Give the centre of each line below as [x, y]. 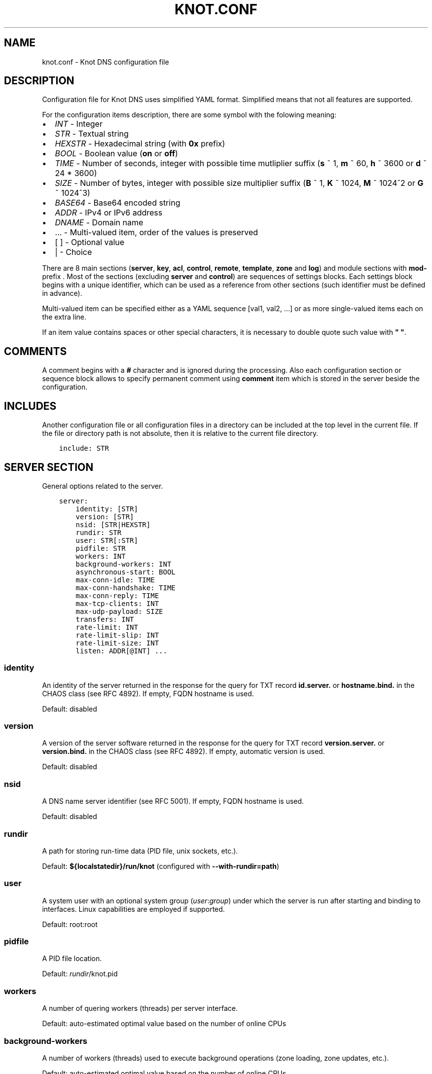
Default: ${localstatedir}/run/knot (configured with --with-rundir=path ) [161, 866]
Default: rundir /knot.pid [80, 974]
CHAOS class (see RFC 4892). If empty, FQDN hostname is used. [148, 693]
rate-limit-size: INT [117, 643]
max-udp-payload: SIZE [119, 611]
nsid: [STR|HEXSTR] [113, 524]
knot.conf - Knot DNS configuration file [106, 62]
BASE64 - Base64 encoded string [118, 203]
